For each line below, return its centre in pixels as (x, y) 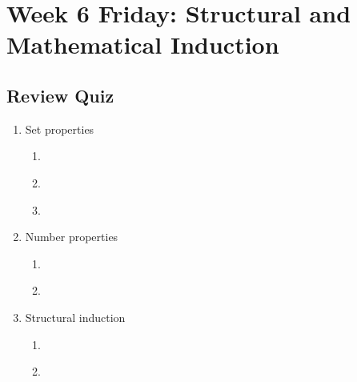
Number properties (72, 237)
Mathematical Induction (143, 44)
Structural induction (75, 317)
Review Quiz (60, 95)
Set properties (60, 129)
